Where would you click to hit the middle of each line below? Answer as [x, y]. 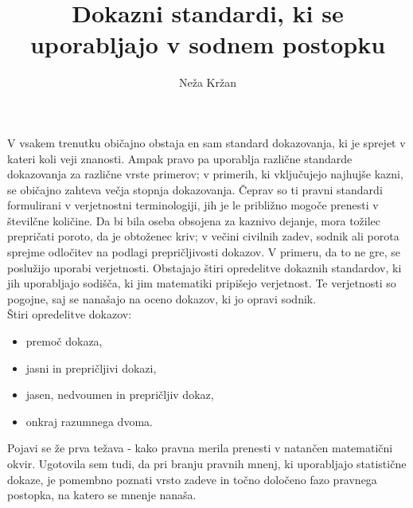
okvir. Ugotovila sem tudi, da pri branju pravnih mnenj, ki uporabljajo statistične [207, 463]
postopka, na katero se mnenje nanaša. [102, 495]
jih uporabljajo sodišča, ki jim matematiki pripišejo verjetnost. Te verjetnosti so [202, 283]
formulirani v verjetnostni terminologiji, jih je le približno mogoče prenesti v [193, 205]
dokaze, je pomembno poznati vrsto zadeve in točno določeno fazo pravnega [192, 479]
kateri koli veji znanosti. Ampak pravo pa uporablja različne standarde [180, 158]
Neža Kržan [208, 82]
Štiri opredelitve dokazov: [70, 314]
